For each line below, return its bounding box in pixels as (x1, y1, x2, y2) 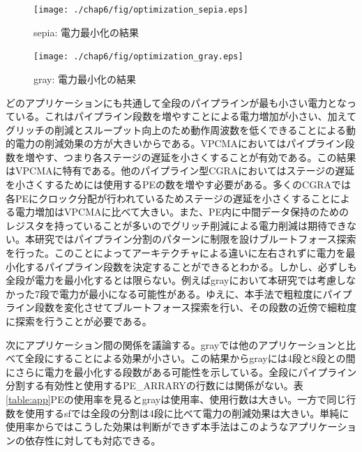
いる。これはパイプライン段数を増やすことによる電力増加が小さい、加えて (15, 109, 356, 123)
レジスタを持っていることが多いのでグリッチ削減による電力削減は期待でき (6, 218, 347, 232)
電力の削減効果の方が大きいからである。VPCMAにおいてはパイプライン (15, 136, 345, 151)
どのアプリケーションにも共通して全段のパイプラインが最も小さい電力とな (6, 95, 347, 110)
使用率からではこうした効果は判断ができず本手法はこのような (6, 419, 289, 434)
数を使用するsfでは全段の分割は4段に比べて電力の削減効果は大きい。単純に (6, 405, 349, 420)
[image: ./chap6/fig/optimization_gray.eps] (33, 52, 243, 62)
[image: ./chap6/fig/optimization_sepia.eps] (33, 5, 248, 15)
